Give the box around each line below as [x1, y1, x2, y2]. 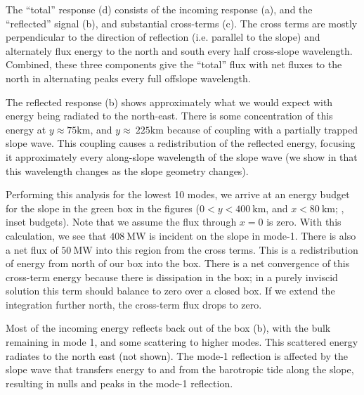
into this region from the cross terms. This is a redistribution [96, 242, 358, 257]
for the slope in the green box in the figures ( [6, 200, 200, 215]
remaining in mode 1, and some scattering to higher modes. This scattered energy [6, 335, 358, 349]
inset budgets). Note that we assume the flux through [6, 214, 237, 229]
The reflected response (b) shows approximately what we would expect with [6, 94, 333, 109]
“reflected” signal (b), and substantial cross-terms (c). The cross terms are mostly [6, 15, 358, 30]
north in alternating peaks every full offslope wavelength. [6, 70, 251, 85]
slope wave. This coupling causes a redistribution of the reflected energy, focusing [6, 136, 356, 150]
